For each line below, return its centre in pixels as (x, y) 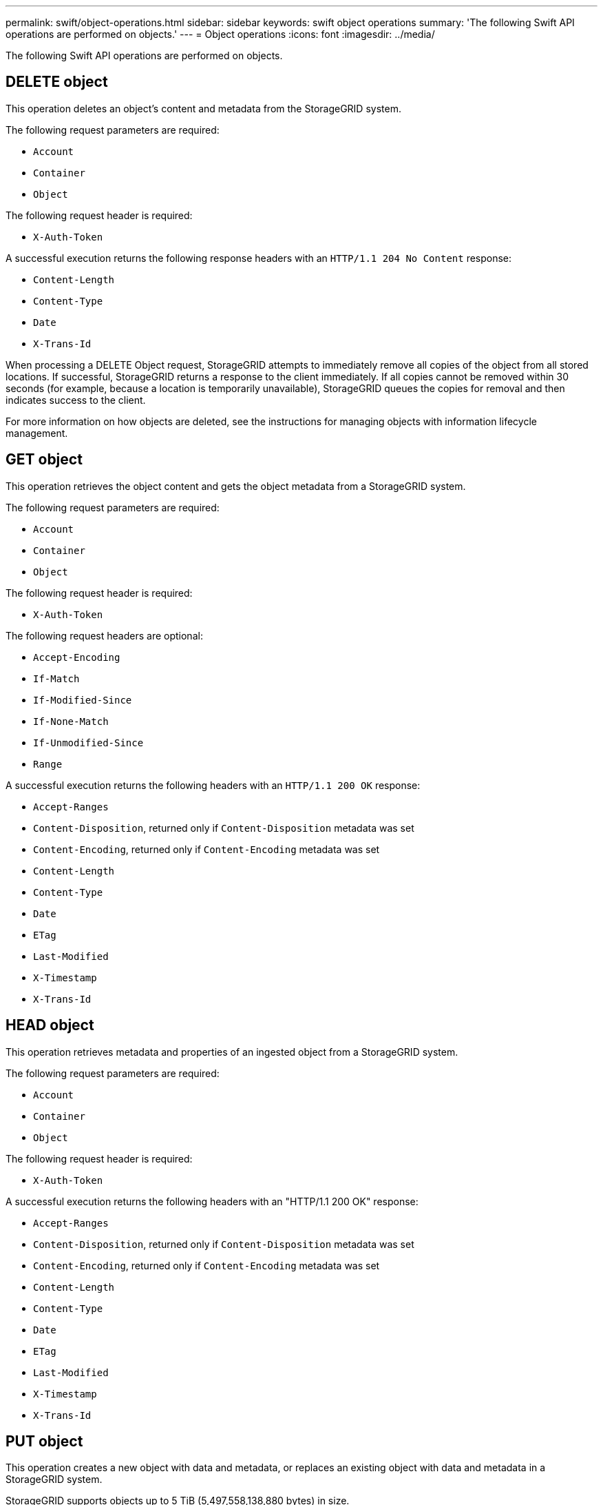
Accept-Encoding (77, 657)
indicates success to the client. (76, 400)
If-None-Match (71, 721)
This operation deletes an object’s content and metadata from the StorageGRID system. (203, 108)
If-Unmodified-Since (88, 743)
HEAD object (50, 1025)
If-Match (56, 678)
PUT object (44, 1441)
